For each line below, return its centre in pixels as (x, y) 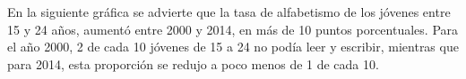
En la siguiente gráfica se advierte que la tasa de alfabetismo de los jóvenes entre (229, 12)
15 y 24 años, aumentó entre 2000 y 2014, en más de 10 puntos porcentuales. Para (233, 29)
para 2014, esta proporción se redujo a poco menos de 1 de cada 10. (193, 63)
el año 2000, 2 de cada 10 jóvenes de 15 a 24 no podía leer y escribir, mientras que (233, 47)
